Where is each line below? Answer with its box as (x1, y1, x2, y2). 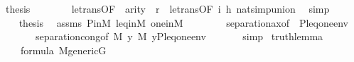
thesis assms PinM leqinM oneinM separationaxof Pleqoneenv (18, 15, 348, 30)
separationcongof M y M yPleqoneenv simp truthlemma (35, 29, 323, 44)
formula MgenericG (20, 42, 107, 57)
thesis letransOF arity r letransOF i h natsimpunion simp (5, 1, 330, 15)
